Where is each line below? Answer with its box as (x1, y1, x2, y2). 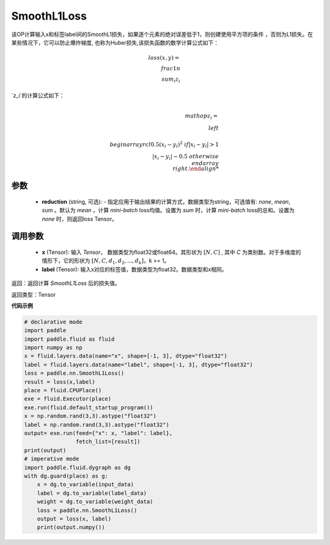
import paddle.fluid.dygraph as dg (24, 464, 131, 471)
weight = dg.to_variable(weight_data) (37, 499, 153, 505)
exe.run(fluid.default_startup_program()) (24, 404, 153, 411)
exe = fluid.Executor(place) (24, 395, 112, 402)
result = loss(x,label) (24, 378, 96, 385)
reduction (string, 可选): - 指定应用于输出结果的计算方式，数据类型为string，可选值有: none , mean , (42, 198, 290, 205)
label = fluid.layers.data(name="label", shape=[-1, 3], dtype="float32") (24, 361, 254, 368)
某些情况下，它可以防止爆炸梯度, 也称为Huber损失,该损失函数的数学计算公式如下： (11, 39, 219, 46)
